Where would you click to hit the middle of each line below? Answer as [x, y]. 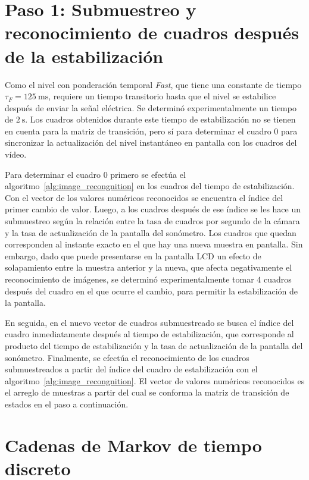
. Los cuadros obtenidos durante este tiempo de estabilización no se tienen [160, 119]
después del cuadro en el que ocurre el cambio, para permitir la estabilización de [151, 291]
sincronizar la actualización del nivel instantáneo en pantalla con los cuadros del [151, 142]
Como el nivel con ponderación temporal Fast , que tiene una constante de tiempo [153, 84]
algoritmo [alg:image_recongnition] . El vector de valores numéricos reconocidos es [155, 380]
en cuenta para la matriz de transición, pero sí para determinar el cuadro [138, 131]
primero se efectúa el [148, 174]
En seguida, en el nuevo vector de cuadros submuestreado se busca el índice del [149, 322]
